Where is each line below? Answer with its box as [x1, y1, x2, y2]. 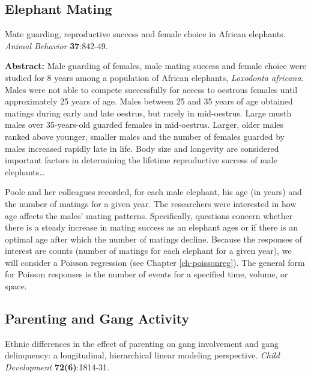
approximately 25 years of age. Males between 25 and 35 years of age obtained [5, 95, 293, 107]
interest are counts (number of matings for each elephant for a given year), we [5, 244, 292, 257]
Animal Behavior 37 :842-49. [5, 39, 108, 52]
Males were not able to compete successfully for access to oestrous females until [5, 83, 298, 95]
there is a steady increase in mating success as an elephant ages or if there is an [5, 221, 298, 234]
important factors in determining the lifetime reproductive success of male [5, 154, 277, 166]
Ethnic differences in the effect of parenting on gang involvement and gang [5, 337, 279, 349]
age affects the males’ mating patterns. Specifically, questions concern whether [5, 209, 293, 222]
